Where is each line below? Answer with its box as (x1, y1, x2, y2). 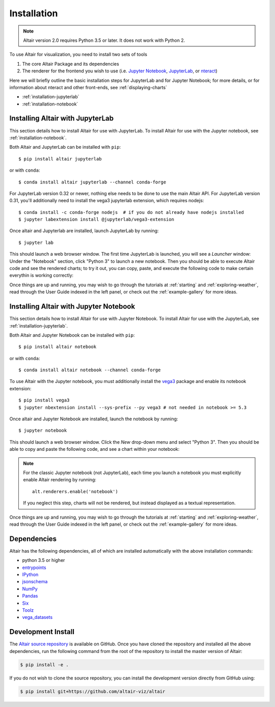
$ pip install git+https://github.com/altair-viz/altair (20, 688, 166, 694)
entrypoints (22, 564, 46, 570)
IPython (22, 572, 39, 578)
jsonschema (22, 579, 48, 585)
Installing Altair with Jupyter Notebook (9, 302, 135, 311)
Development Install (9, 628, 75, 636)
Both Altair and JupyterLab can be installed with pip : (9, 144, 121, 150)
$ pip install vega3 (18, 397, 70, 403)
